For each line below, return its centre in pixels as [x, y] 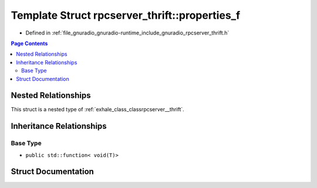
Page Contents [29, 43]
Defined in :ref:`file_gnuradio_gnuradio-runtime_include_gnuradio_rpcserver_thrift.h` [127, 33]
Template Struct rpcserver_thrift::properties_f [126, 15]
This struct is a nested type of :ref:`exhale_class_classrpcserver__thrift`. [97, 110]
